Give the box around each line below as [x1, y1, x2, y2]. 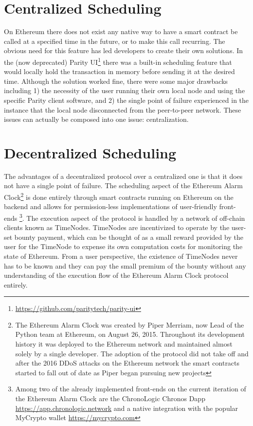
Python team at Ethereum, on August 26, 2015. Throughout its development [15, 329, 245, 339]
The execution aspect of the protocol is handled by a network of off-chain [26, 213, 245, 223]
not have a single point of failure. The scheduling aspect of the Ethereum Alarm [4, 180, 243, 191]
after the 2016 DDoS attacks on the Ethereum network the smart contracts [15, 358, 240, 368]
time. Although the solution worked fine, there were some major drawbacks [4, 76, 228, 86]
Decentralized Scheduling [4, 142, 177, 162]
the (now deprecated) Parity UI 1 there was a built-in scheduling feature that [4, 55, 232, 67]
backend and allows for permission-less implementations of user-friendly [4, 201, 217, 212]
